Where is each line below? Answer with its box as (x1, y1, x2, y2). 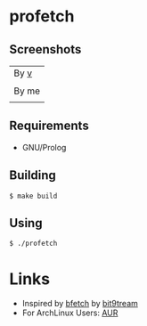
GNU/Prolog (21, 142, 67, 152)
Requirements (9, 118, 89, 134)
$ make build (9, 192, 58, 200)
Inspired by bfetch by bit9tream (21, 298, 138, 309)
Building (9, 167, 56, 183)
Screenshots (9, 42, 82, 57)
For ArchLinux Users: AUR (21, 307, 118, 318)
